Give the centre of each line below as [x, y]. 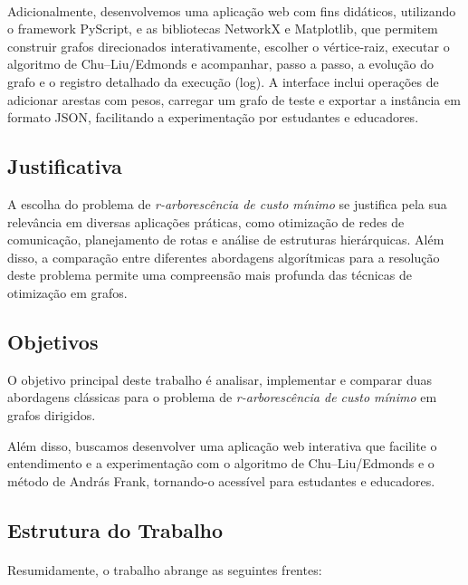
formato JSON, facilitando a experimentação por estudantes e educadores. [213, 117]
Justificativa [65, 166]
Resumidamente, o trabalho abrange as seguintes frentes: [165, 569]
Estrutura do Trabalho [115, 529]
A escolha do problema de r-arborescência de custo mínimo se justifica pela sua [227, 203]
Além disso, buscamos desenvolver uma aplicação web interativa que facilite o [222, 445]
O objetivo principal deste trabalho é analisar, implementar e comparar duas [220, 379]
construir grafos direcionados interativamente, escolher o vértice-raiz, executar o [229, 46]
